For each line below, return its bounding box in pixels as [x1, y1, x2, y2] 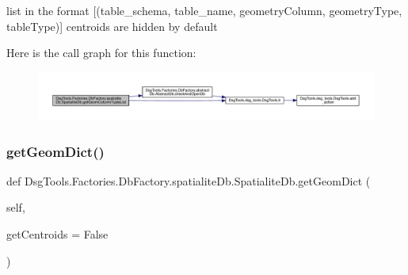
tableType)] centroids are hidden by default [6, 17, 218, 34]
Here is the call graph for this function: [6, 44, 196, 61]
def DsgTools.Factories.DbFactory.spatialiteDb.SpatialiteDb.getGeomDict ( [6, 172, 371, 189]
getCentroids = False [6, 226, 109, 243]
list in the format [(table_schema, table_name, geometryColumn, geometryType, [6, 2, 402, 18]
